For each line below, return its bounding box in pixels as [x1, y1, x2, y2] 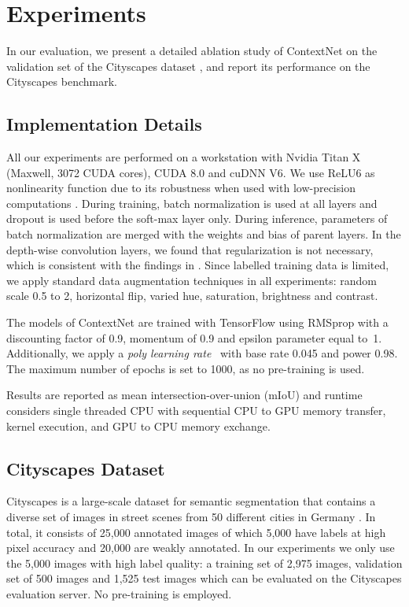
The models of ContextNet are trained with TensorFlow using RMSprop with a [6, 314, 389, 331]
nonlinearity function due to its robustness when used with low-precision [6, 180, 356, 196]
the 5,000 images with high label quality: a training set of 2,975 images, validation [6, 554, 403, 571]
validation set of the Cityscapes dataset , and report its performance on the [6, 57, 370, 74]
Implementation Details [6, 112, 202, 136]
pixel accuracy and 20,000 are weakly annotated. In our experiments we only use [6, 539, 395, 556]
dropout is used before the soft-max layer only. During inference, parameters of [6, 210, 388, 227]
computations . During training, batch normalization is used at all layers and [6, 194, 378, 211]
